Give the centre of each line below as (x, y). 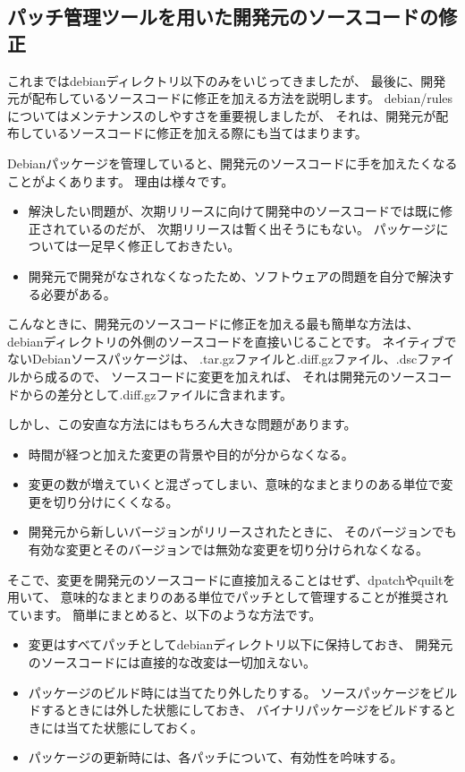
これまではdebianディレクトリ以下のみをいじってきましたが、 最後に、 (214, 80)
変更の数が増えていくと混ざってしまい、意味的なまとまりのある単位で (234, 484)
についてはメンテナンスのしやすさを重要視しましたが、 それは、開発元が (222, 115)
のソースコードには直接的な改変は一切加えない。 (172, 662)
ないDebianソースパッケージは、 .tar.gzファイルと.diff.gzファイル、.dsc (212, 359)
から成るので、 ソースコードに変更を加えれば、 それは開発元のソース (223, 376)
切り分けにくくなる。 (116, 501)
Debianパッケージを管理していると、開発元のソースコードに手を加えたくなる (232, 163)
